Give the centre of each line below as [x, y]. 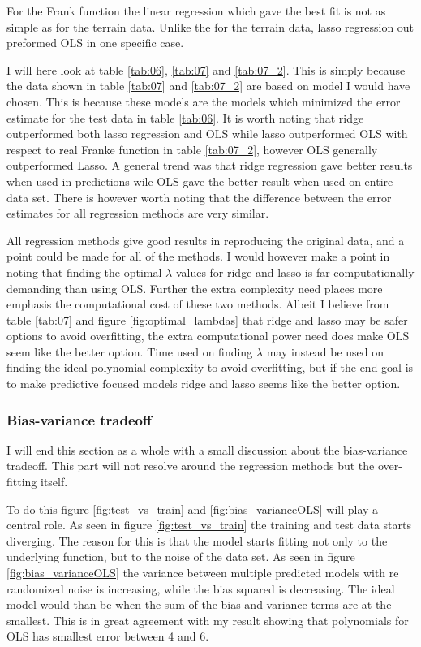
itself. [54, 482]
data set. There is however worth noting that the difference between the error [199, 197]
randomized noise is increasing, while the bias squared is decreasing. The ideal [201, 588]
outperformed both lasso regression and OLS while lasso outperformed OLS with [207, 134]
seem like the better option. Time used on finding [130, 351]
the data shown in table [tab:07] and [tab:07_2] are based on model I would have [208, 86]
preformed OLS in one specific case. [95, 43]
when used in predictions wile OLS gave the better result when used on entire [200, 181]
